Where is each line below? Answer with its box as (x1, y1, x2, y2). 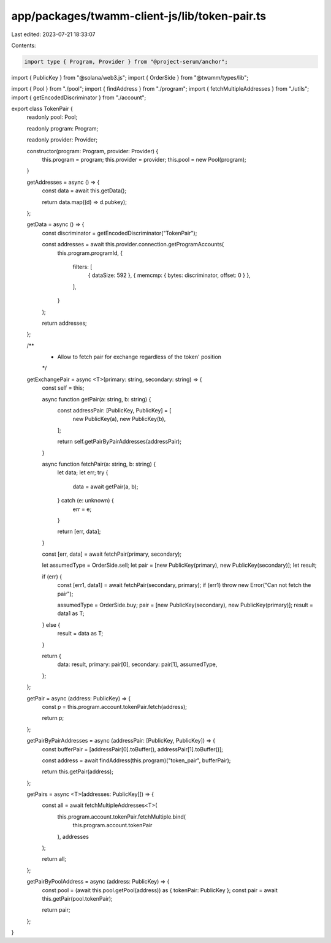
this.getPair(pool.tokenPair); (42, 895, 113, 902)
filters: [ (72, 263, 93, 270)
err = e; (72, 506, 92, 513)
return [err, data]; (57, 528, 101, 536)
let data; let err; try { (57, 469, 108, 476)
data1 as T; (57, 610, 85, 617)
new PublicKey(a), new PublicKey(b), (72, 415, 166, 423)
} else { (42, 621, 61, 628)
